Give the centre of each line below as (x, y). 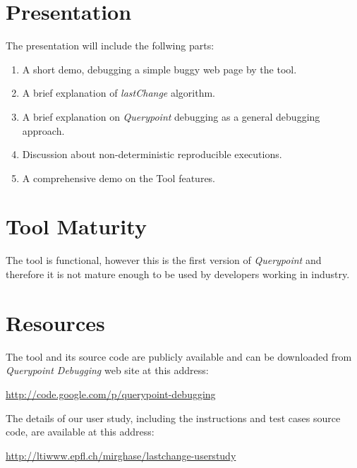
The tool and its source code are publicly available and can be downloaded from (179, 356)
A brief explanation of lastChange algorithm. (119, 93)
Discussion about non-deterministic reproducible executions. (152, 154)
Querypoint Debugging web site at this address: (107, 370)
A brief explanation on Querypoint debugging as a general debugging (171, 116)
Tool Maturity (76, 226)
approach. (43, 130)
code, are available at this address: (80, 432)
